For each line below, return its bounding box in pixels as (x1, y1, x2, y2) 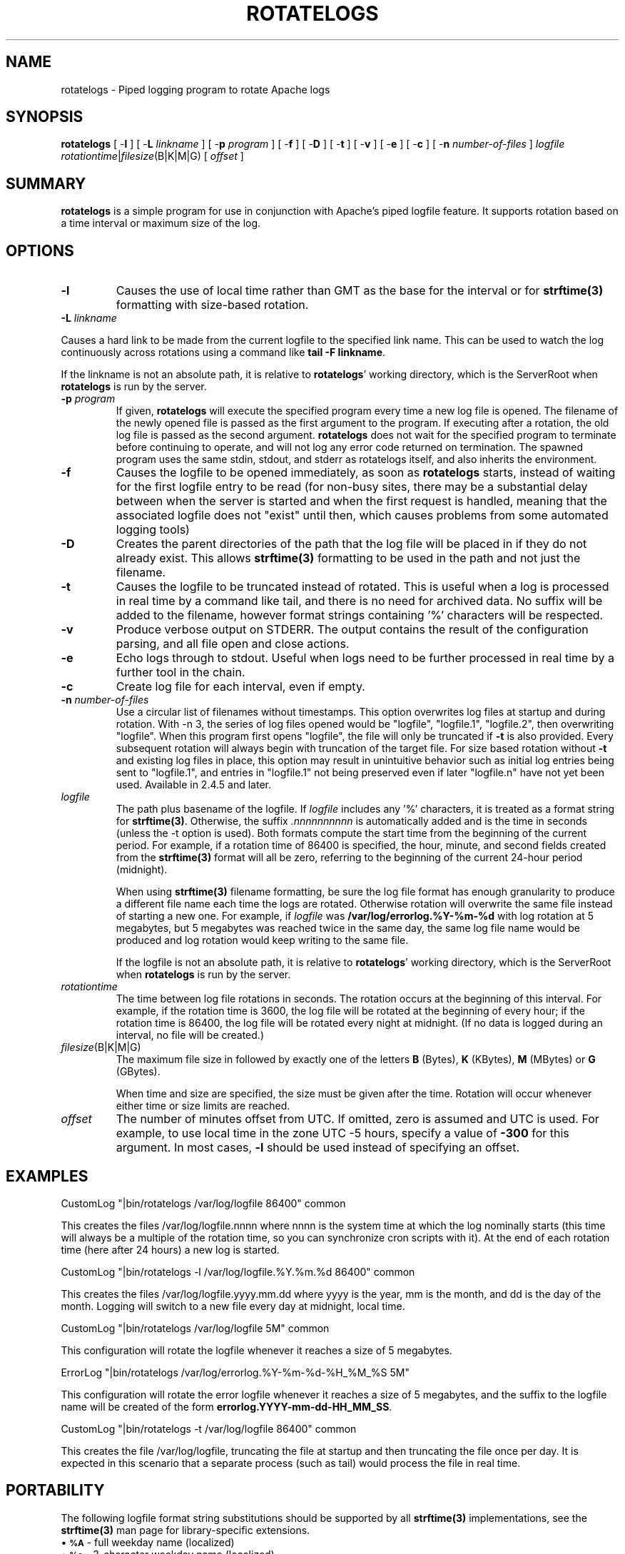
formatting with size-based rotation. (116, 298, 309, 313)
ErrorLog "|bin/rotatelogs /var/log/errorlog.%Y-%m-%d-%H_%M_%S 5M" (61, 1366, 410, 1378)
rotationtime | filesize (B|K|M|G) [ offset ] (61, 150, 244, 163)
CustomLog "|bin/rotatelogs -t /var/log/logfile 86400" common (61, 1422, 357, 1435)
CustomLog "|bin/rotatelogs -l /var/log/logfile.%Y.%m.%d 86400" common (61, 1265, 415, 1278)
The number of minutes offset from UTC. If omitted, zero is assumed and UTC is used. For (116, 1112, 599, 1127)
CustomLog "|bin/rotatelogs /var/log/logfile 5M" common (61, 1321, 330, 1334)
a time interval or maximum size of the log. (61, 217, 261, 230)
